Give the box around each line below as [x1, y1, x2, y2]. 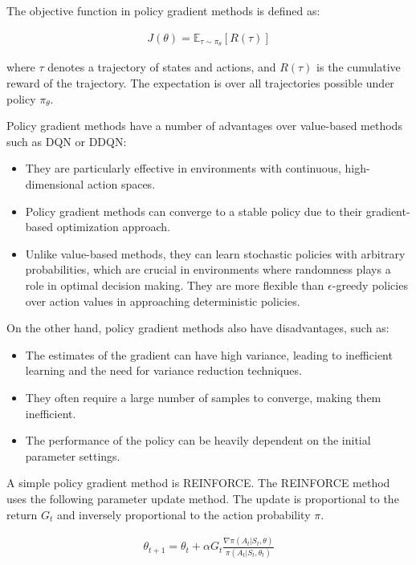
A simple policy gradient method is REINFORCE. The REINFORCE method [6, 474, 390, 491]
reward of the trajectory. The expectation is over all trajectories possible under [6, 75, 394, 91]
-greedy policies [332, 277, 408, 294]
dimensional [25, 176, 84, 193]
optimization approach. [56, 218, 170, 235]
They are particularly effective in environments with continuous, [25, 160, 341, 177]
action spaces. [87, 176, 156, 193]
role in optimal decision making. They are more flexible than [25, 277, 324, 294]
